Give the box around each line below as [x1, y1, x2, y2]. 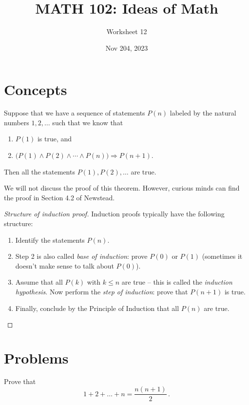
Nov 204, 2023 [105, 42, 148, 53]
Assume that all [15, 277, 63, 287]
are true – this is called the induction [121, 277, 232, 287]
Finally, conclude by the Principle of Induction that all [15, 303, 179, 313]
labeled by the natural [170, 108, 236, 118]
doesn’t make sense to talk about [15, 260, 114, 270]
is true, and [37, 134, 72, 144]
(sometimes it [202, 251, 243, 261]
